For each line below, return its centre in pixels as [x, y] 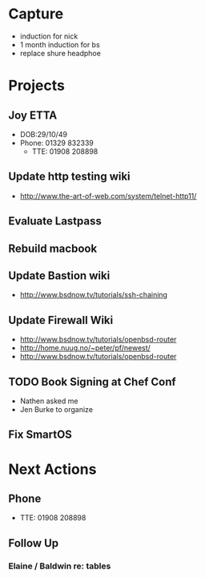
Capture [36, 14]
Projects [37, 86]
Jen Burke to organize [56, 409]
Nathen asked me [49, 401]
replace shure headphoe [60, 53]
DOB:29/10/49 [44, 134]
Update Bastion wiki [59, 275]
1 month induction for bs [60, 44]
